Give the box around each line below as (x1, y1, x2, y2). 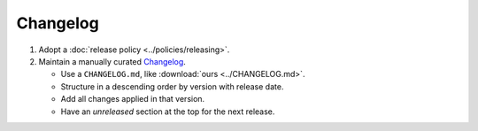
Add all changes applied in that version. (60, 94, 205, 104)
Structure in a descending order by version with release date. (60, 81, 284, 92)
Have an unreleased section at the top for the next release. (60, 106, 275, 117)
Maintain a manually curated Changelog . (38, 56, 186, 66)
